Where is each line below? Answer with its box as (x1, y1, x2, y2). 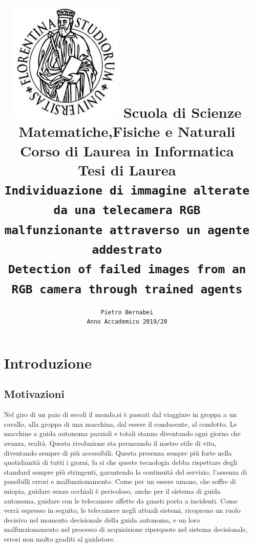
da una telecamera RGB (53, 203, 201, 218)
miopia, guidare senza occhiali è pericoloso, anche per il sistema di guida (4, 486, 221, 496)
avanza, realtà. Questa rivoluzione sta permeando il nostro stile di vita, (4, 438, 217, 448)
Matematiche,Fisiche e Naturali (19, 121, 235, 141)
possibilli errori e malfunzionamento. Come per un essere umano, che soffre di (4, 476, 236, 486)
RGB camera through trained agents (11, 282, 243, 296)
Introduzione (4, 352, 92, 372)
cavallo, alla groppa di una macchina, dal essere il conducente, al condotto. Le (4, 418, 237, 429)
